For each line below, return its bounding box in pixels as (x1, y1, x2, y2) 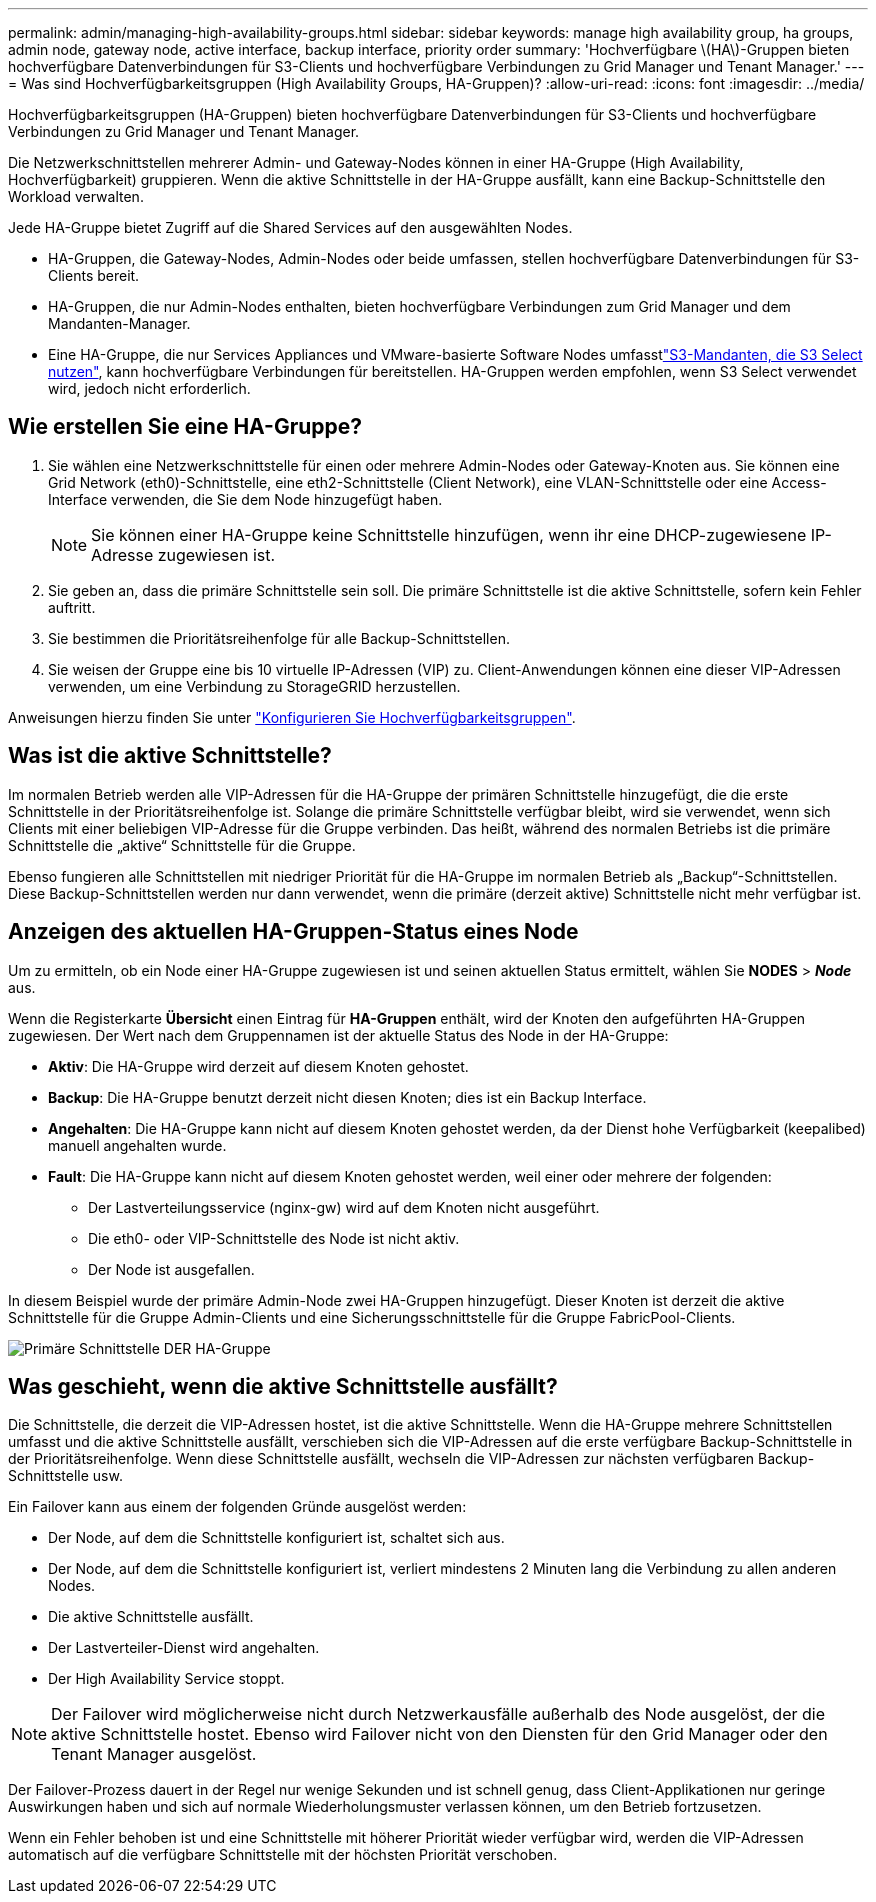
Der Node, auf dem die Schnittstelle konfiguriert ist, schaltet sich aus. (48, 1529, 505, 1547)
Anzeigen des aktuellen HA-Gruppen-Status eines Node (8, 919, 579, 945)
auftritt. (48, 598, 96, 616)
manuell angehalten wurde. (48, 1136, 227, 1154)
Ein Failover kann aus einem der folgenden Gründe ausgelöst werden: (8, 1498, 467, 1516)
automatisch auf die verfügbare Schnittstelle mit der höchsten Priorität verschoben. (8, 1846, 558, 1864)
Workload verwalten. (8, 188, 144, 205)
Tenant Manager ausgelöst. (51, 1744, 257, 1765)
